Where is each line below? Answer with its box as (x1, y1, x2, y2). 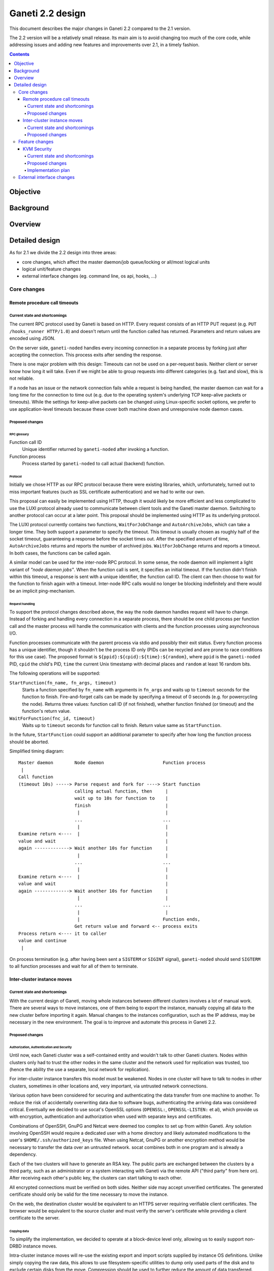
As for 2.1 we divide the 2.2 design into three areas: (9, 250, 117, 256)
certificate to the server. (9, 1215, 60, 1221)
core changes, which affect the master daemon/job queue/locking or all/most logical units (22, 259, 210, 265)
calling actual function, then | (74, 789, 168, 794)
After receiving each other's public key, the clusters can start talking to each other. (9, 1175, 183, 1181)
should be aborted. (9, 739, 49, 745)
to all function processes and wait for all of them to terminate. (9, 963, 138, 970)
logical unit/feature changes (22, 266, 81, 272)
